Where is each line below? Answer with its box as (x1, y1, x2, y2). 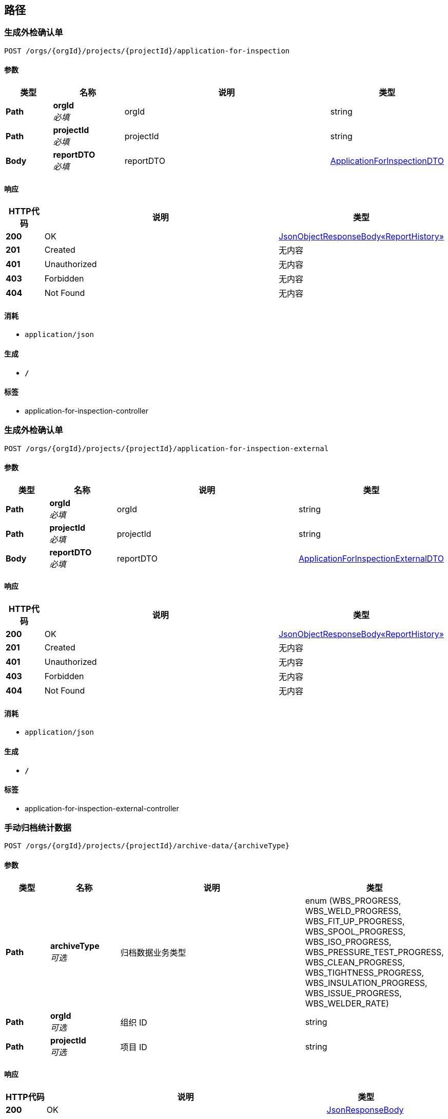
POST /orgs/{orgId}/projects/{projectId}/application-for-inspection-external (4, 444, 329, 453)
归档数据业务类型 (120, 947, 186, 958)
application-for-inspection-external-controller (25, 804, 179, 813)
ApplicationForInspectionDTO (330, 156, 444, 166)
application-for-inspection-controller (25, 406, 148, 415)
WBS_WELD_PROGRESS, (305, 905, 401, 916)
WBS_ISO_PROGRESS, (305, 936, 392, 947)
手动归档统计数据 (4, 823, 71, 833)
